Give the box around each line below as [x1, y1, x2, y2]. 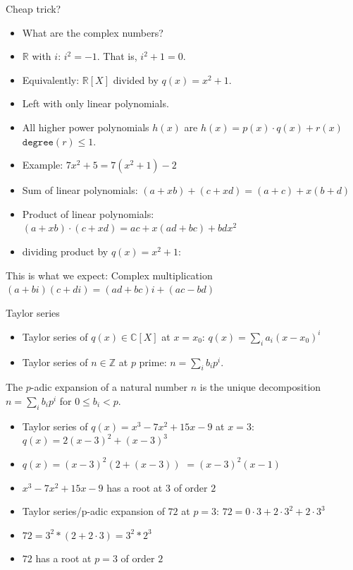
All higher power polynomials [22, 119, 149, 134]
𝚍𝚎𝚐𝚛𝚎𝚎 [22, 137, 54, 147]
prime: [139, 354, 167, 369]
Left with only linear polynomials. [22, 96, 169, 111]
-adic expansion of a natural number [30, 380, 188, 394]
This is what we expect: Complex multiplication [6, 267, 213, 282]
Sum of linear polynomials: [22, 183, 138, 198]
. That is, [97, 49, 137, 63]
